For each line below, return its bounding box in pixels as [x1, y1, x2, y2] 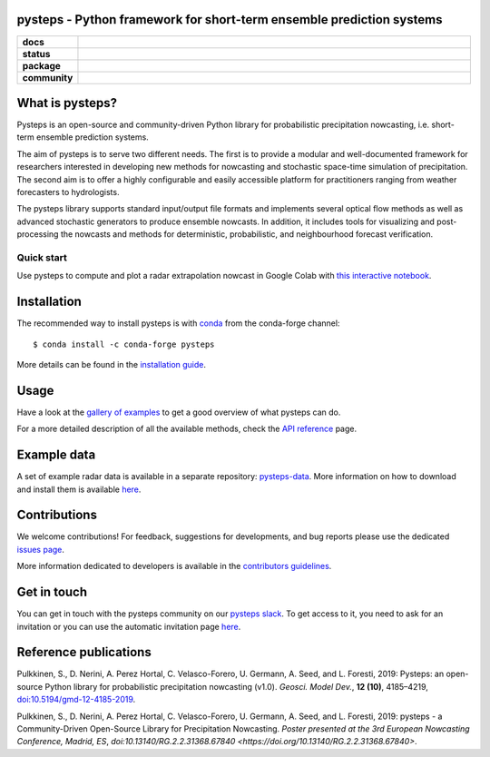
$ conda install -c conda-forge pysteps [33, 339, 215, 349]
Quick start [16, 251, 68, 263]
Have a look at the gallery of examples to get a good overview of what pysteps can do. [16, 407, 341, 418]
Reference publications [16, 644, 152, 660]
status [22, 47, 51, 60]
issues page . [16, 544, 65, 555]
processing [16, 229, 59, 240]
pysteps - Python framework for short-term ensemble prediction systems [16, 12, 443, 27]
